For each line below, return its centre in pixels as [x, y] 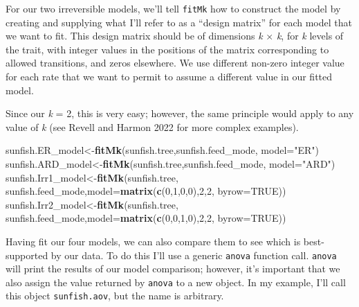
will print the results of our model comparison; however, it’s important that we [173, 269]
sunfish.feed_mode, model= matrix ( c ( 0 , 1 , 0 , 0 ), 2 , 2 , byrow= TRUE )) [146, 191]
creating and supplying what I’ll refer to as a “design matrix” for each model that [179, 22]
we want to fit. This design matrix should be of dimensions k [134, 36]
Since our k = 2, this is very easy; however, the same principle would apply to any [180, 113]
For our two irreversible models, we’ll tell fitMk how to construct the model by [173, 8]
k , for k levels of [310, 36]
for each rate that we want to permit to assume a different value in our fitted [169, 77]
